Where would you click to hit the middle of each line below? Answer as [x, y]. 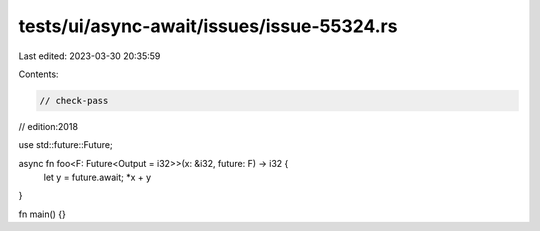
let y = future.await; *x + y [97, 177]
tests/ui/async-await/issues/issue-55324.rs [208, 26]
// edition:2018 [48, 126]
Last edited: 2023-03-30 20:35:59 [89, 56]
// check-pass [74, 100]
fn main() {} [42, 214]
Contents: [38, 74]
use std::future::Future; [66, 145]
